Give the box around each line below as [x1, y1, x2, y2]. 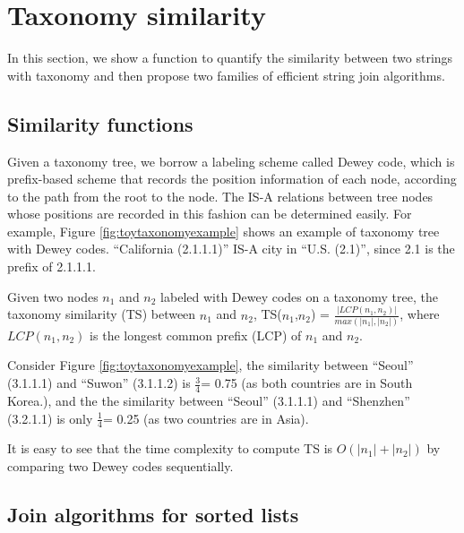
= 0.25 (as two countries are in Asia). [102, 408, 309, 427]
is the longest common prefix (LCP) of [90, 325, 302, 344]
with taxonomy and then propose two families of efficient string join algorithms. [7, 65, 445, 84]
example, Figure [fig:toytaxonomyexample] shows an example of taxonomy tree [7, 221, 440, 240]
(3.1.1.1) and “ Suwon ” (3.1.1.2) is [7, 374, 191, 392]
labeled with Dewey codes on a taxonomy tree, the [160, 287, 438, 305]
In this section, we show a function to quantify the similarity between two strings [7, 48, 453, 67]
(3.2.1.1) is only [7, 408, 93, 427]
